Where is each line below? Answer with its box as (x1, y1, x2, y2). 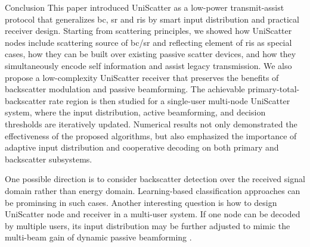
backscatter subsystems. (5, 152, 92, 165)
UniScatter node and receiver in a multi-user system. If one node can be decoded (5, 208, 300, 220)
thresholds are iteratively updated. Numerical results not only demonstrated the (5, 117, 297, 130)
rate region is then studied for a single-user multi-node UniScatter (48, 94, 290, 107)
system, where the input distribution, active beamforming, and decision (5, 106, 266, 118)
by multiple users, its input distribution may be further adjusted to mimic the (5, 219, 290, 232)
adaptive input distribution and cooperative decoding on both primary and (5, 141, 279, 154)
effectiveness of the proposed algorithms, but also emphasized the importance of (5, 129, 297, 142)
